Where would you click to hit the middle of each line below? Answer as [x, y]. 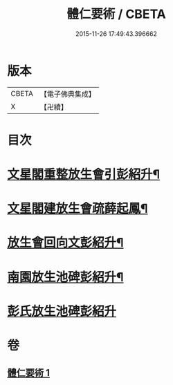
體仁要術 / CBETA [116, 14]
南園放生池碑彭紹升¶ [65, 277]
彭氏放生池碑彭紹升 [62, 311]
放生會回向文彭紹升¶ [65, 243]
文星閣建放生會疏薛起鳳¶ [78, 209]
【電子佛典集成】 [67, 94]
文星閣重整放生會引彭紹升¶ [84, 175]
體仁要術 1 [29, 373]
